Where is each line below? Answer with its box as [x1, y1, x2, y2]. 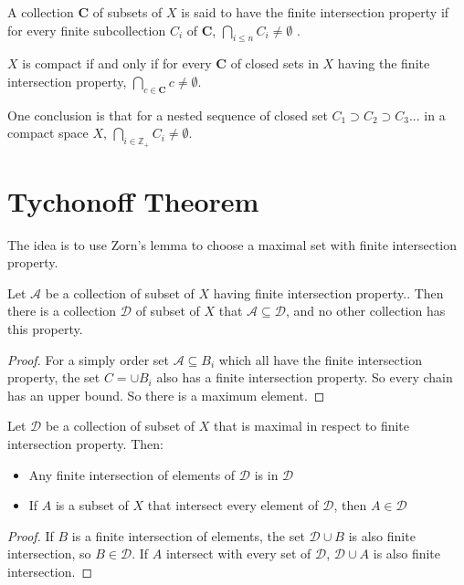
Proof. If [7, 526, 54, 545]
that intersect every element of [147, 496, 319, 515]
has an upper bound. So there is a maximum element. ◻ [7, 385, 325, 404]
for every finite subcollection [7, 20, 166, 39]
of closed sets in [230, 54, 319, 73]
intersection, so [7, 544, 91, 563]
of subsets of [92, 3, 163, 21]
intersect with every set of [165, 544, 311, 563]
